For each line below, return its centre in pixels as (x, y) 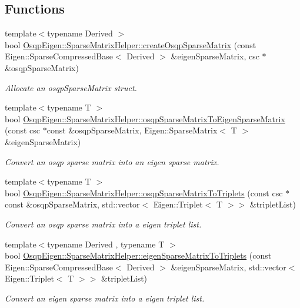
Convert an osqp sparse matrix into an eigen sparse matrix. (112, 161)
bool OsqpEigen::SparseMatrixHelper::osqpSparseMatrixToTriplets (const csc (144, 192)
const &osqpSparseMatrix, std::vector (72, 204)
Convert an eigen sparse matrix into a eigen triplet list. (105, 298)
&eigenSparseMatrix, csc (215, 56)
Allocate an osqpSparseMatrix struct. (71, 87)
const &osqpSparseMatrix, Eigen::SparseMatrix (132, 130)
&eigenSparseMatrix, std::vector (229, 267)
